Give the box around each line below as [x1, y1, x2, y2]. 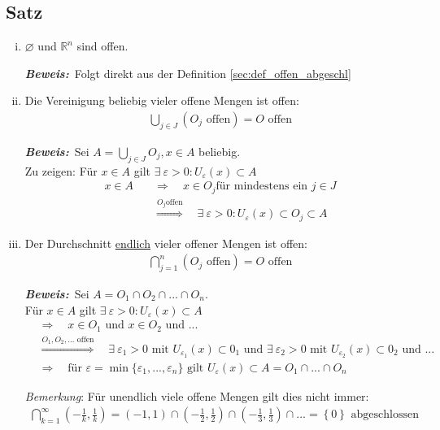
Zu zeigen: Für [24, 162, 98, 179]
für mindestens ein [216, 180, 308, 193]
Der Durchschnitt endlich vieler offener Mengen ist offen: [24, 234, 308, 251]
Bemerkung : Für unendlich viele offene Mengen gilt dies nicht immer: [24, 387, 369, 404]
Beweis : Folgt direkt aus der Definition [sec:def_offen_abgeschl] [24, 64, 351, 81]
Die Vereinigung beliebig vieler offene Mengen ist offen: [24, 92, 299, 109]
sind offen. [76, 37, 129, 54]
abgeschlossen [351, 409, 420, 421]
